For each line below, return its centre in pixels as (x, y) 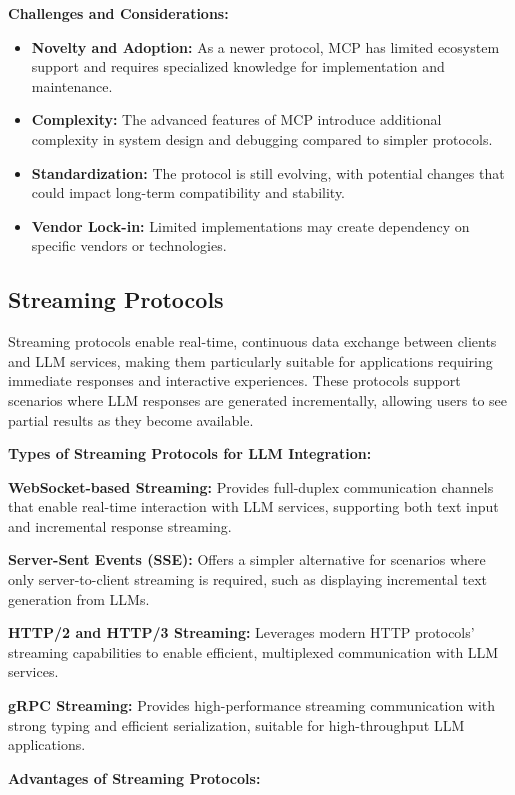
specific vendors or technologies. (129, 245)
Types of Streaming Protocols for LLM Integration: (190, 453)
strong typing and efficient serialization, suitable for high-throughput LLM (236, 724)
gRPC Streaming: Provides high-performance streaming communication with (252, 705)
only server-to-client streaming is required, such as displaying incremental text (248, 579)
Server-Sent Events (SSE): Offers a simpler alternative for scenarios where (247, 559)
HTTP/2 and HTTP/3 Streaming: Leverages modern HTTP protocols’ (241, 632)
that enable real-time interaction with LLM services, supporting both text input (253, 506)
